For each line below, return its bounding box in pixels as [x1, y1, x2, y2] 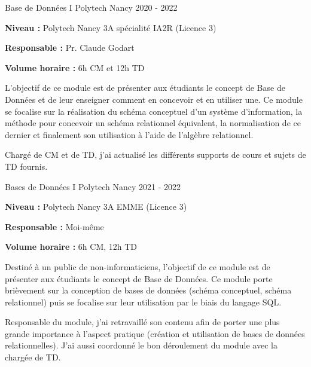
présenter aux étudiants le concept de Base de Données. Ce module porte [5, 272, 273, 285]
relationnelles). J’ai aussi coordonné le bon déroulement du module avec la [5, 339, 278, 351]
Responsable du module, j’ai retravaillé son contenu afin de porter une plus [5, 316, 280, 328]
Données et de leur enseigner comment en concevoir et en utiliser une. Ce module [5, 93, 303, 105]
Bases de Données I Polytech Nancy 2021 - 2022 [5, 180, 181, 192]
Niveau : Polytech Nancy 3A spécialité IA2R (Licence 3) [5, 21, 217, 33]
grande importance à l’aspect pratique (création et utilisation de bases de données [5, 327, 305, 340]
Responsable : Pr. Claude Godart [5, 41, 135, 54]
